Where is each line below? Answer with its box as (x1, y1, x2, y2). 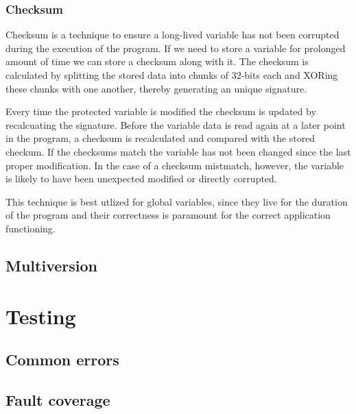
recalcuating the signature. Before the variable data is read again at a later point (5, 117, 346, 132)
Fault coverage (5, 389, 110, 410)
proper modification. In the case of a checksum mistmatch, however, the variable (5, 158, 344, 172)
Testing (5, 302, 76, 330)
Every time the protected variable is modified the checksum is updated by (5, 104, 316, 119)
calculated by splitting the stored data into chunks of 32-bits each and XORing (5, 68, 338, 82)
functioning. (5, 221, 56, 235)
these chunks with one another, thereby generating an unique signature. (5, 81, 307, 95)
